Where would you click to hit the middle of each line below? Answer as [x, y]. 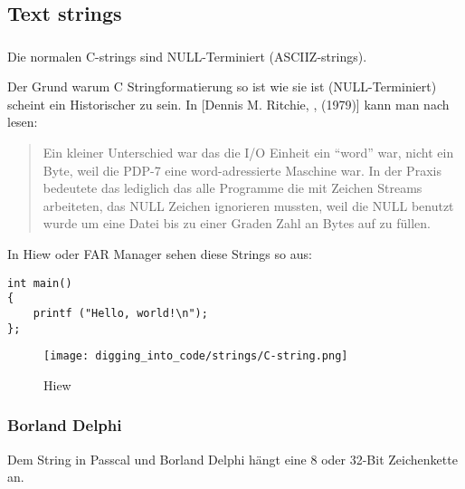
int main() [40, 283]
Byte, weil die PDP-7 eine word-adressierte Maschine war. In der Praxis [242, 170]
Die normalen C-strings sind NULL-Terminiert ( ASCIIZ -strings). [187, 56]
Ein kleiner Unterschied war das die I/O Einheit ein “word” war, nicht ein [248, 153]
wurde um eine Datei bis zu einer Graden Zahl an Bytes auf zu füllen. [237, 223]
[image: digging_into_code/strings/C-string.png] [196, 356]
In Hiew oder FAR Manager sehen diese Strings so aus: [160, 254]
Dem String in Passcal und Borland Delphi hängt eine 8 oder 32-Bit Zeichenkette [232, 459]
